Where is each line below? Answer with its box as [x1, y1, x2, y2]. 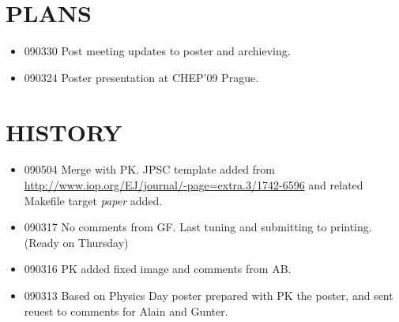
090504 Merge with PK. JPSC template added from [24, 161, 276, 178]
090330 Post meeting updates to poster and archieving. [24, 43, 291, 59]
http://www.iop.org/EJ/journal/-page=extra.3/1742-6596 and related [24, 177, 363, 193]
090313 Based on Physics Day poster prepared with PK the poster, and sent [24, 287, 393, 303]
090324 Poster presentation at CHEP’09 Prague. [24, 69, 259, 85]
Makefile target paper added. [24, 192, 163, 208]
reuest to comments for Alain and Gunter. [24, 302, 228, 319]
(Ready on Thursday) [24, 234, 129, 250]
